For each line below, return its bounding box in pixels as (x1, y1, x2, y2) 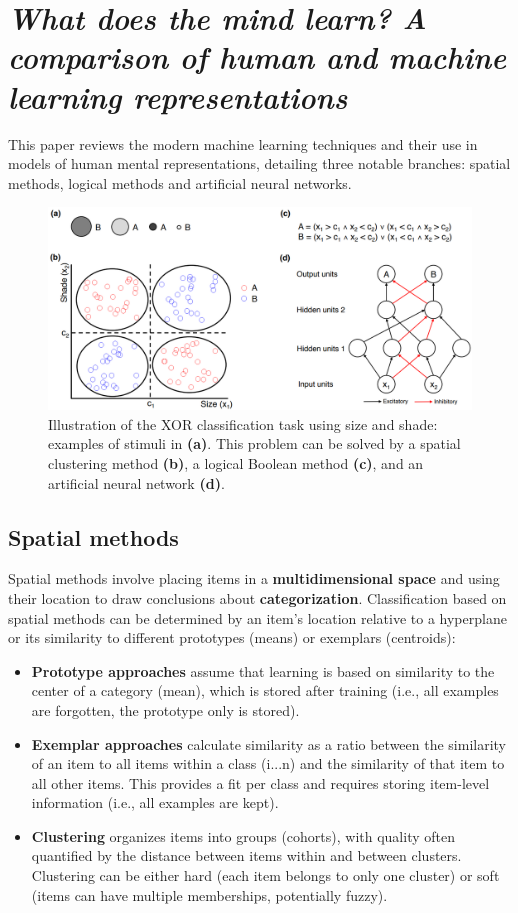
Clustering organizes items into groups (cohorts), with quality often (31, 825, 455, 846)
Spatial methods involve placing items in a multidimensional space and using (8, 568, 500, 589)
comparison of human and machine (8, 36, 507, 78)
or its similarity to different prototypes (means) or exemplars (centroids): (8, 627, 456, 648)
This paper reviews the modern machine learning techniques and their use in (8, 133, 478, 154)
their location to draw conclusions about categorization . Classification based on (8, 587, 507, 608)
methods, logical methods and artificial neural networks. (8, 172, 352, 193)
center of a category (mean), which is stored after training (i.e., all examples (31, 680, 499, 701)
